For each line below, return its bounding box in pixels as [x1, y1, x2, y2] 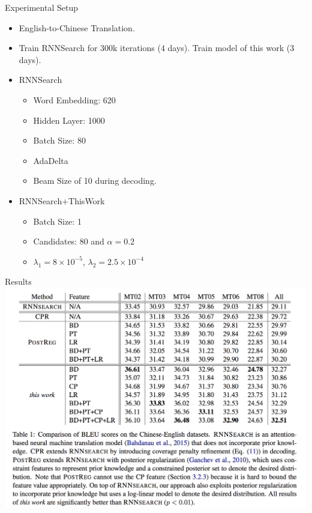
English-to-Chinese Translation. [19, 21, 135, 34]
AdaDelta [33, 154, 68, 166]
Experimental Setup [5, 1, 78, 13]
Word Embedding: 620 [33, 93, 116, 106]
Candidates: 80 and [33, 235, 104, 247]
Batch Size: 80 [33, 134, 86, 147]
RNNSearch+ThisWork [19, 194, 105, 207]
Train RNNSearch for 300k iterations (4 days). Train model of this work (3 [19, 41, 295, 54]
